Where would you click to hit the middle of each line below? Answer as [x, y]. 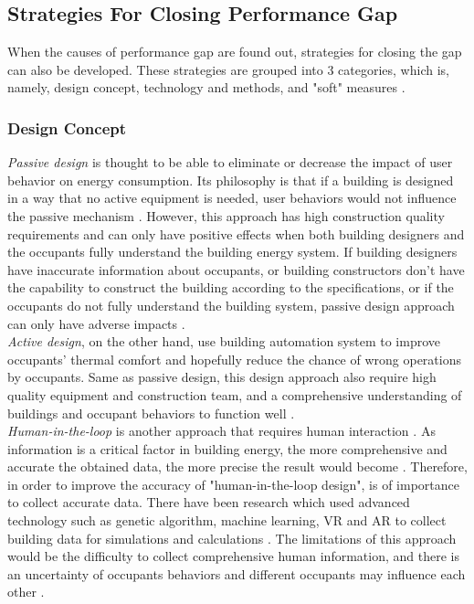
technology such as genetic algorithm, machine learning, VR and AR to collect [227, 520]
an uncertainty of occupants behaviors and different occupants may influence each [237, 573]
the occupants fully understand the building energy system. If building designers [232, 252]
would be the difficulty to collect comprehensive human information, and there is [233, 556]
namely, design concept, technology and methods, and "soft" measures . [206, 87]
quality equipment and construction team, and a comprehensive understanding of [235, 394]
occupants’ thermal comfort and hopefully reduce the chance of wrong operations [234, 359]
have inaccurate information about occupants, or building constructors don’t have [236, 269]
